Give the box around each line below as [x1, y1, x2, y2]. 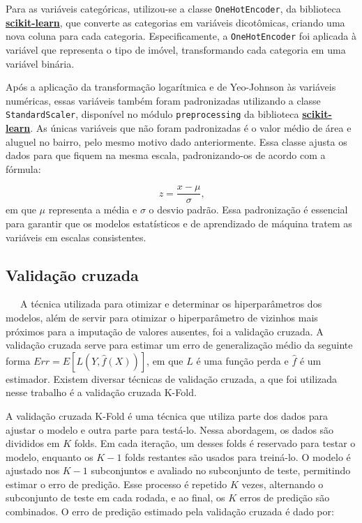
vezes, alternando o [241, 476, 324, 491]
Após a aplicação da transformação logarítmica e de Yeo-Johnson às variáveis [6, 79, 336, 94]
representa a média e [48, 202, 137, 217]
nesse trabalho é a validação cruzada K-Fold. [6, 385, 197, 400]
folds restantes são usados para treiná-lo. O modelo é [125, 449, 351, 464]
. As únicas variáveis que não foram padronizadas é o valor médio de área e [30, 120, 352, 135]
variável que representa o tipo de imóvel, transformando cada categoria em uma [6, 42, 346, 56]
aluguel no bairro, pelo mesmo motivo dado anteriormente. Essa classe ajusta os [6, 134, 347, 149]
